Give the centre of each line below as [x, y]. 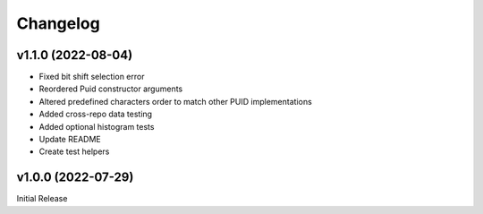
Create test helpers [74, 151]
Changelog [58, 23]
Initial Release [42, 199]
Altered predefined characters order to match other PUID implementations [175, 101]
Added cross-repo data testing [95, 114]
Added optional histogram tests [97, 126]
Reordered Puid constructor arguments [111, 89]
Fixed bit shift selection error [92, 77]
